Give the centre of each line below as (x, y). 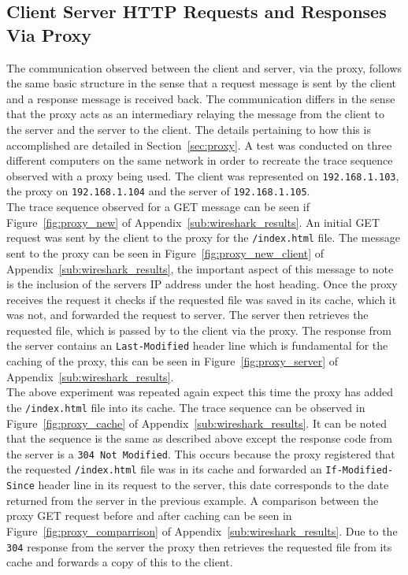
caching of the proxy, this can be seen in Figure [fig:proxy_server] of (172, 361)
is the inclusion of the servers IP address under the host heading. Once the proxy (202, 284)
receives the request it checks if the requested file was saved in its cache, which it (202, 299)
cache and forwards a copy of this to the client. (120, 562)
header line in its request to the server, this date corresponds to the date (213, 485)
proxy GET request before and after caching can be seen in (149, 516)
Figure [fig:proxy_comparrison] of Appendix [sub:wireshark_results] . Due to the (202, 530)
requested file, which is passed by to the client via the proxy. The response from (199, 330)
